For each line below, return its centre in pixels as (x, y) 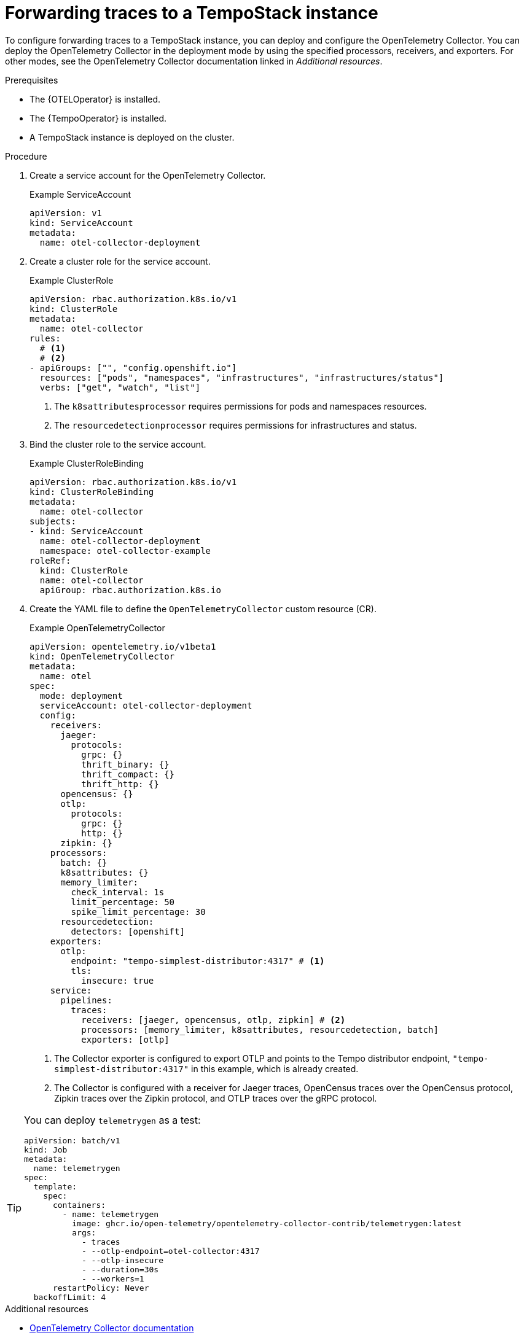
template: (55, 1186)
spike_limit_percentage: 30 (138, 912)
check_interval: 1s (118, 892)
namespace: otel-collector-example (125, 550)
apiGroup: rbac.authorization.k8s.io (130, 590)
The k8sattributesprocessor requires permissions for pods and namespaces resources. (240, 406)
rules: (45, 338)
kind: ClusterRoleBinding (92, 492)
